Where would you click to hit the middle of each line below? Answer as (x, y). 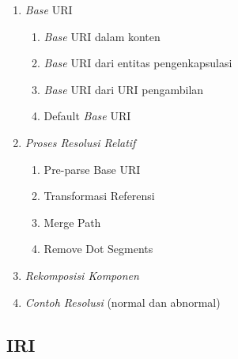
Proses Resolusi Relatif (80, 142)
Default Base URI (87, 116)
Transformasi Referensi (99, 196)
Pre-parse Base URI (92, 169)
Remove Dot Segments (98, 249)
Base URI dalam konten (102, 36)
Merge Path (72, 222)
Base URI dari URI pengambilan (124, 89)
